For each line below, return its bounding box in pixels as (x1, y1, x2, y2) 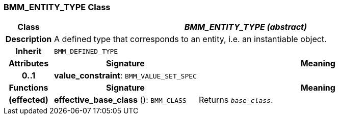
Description (5, 34, 52, 45)
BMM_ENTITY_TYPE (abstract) (184, 22, 307, 32)
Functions (9, 83, 48, 93)
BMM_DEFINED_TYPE (54, 47, 118, 55)
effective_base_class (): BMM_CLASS (54, 95, 187, 105)
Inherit (15, 46, 42, 57)
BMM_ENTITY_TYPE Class (4, 2, 111, 12)
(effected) (9, 95, 48, 105)
